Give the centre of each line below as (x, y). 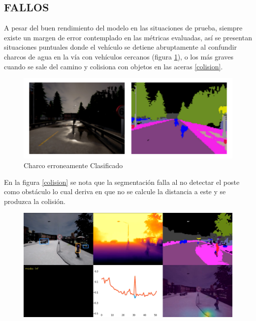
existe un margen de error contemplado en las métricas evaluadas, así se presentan (128, 37)
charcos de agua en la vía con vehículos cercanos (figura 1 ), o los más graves (119, 56)
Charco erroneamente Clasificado (73, 165)
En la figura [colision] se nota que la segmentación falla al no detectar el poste (122, 182)
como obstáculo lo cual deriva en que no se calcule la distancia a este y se (115, 191)
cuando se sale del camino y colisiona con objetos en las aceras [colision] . (113, 66)
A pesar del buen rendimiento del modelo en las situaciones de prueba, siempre (123, 28)
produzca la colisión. (35, 201)
